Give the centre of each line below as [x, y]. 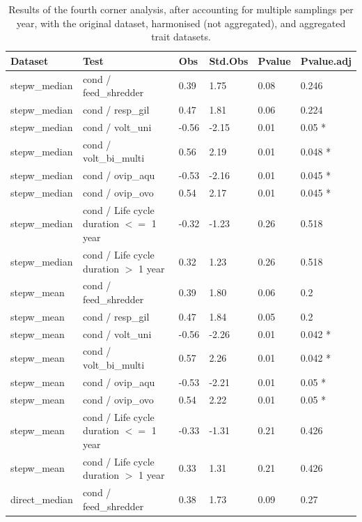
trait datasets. [181, 37]
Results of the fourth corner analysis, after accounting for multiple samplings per [181, 9]
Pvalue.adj [326, 60]
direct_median [42, 499]
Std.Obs [229, 60]
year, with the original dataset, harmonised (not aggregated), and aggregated [181, 23]
